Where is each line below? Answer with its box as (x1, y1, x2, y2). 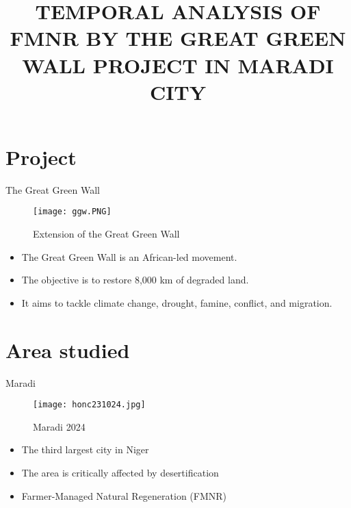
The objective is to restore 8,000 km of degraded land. (21, 272, 249, 287)
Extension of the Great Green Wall (33, 227, 180, 241)
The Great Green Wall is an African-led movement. (21, 249, 237, 264)
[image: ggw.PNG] (33, 207, 112, 217)
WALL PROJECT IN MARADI (22, 51, 334, 79)
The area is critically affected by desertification (21, 466, 219, 480)
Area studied (5, 335, 130, 364)
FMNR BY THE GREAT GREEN (10, 24, 346, 52)
